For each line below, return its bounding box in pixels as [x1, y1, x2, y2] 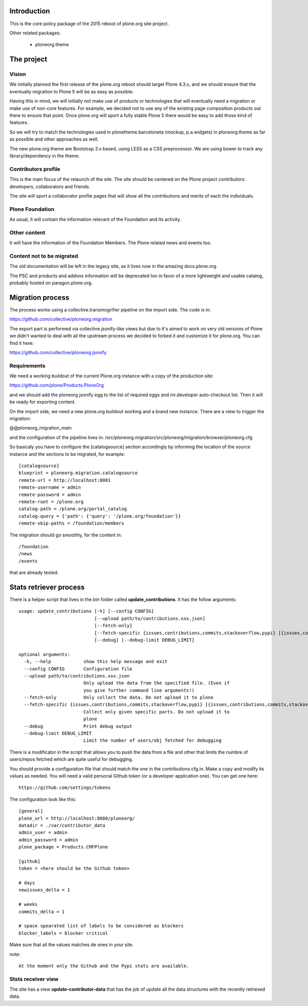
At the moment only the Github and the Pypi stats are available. [18, 963, 189, 969]
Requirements [9, 362, 46, 369]
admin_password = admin [18, 837, 79, 843]
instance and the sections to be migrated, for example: [9, 451, 125, 457]
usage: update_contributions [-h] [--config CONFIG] [18, 608, 154, 614]
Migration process [9, 293, 69, 302]
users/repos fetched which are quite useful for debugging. [9, 756, 133, 762]
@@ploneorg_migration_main [9, 425, 72, 431]
